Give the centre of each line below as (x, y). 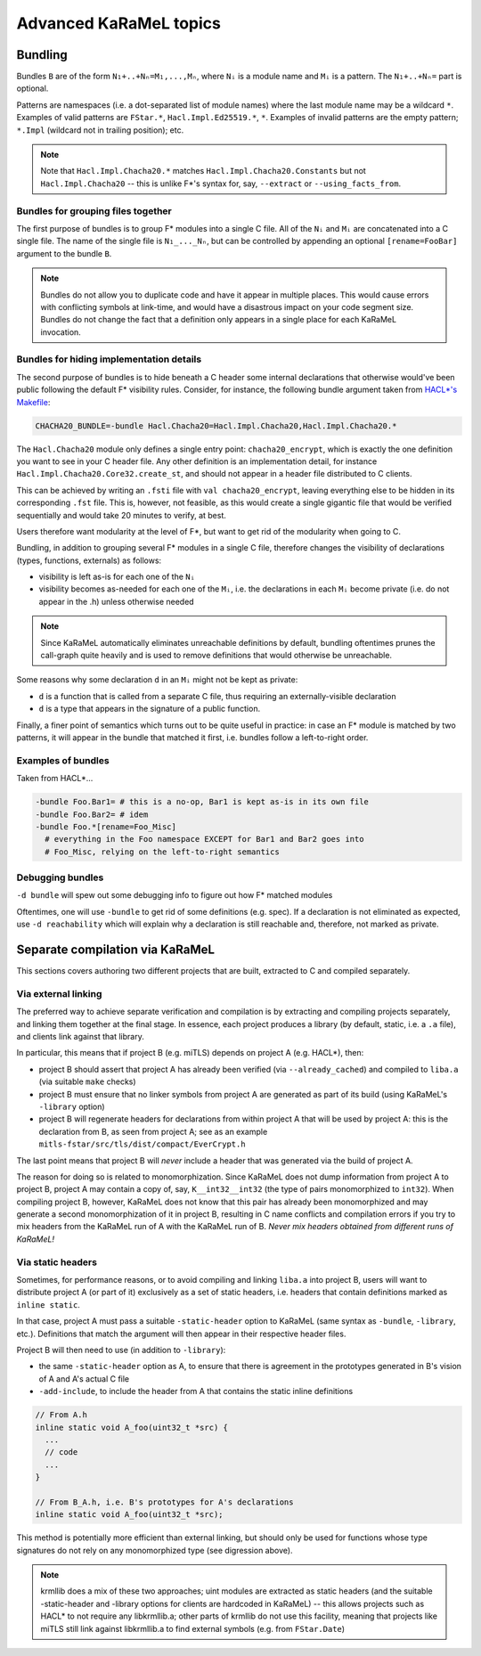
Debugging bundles (60, 877)
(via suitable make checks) (88, 1081)
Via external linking (59, 993)
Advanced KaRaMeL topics (119, 23)
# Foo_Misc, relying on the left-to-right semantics (162, 852)
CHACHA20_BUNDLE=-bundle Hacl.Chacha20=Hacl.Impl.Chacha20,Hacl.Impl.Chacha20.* (216, 426)
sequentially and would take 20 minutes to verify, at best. (122, 515)
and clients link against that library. (80, 1037)
